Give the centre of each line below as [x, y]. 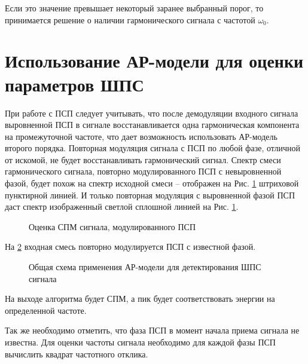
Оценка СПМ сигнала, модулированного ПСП [112, 226]
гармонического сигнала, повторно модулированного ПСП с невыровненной [143, 171]
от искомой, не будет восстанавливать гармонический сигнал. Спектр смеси [143, 159]
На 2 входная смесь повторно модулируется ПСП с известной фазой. [130, 247]
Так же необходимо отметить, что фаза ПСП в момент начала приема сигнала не [152, 330]
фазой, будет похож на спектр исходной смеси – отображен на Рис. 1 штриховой [152, 183]
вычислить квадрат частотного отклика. [77, 354]
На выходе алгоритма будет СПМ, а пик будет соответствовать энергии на [140, 299]
